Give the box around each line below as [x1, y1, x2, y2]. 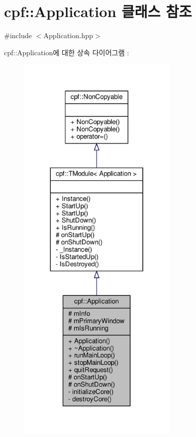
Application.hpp [43, 30, 93, 41]
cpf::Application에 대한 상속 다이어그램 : [4, 47, 129, 57]
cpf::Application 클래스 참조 [4, 1, 192, 22]
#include [4, 30, 32, 41]
